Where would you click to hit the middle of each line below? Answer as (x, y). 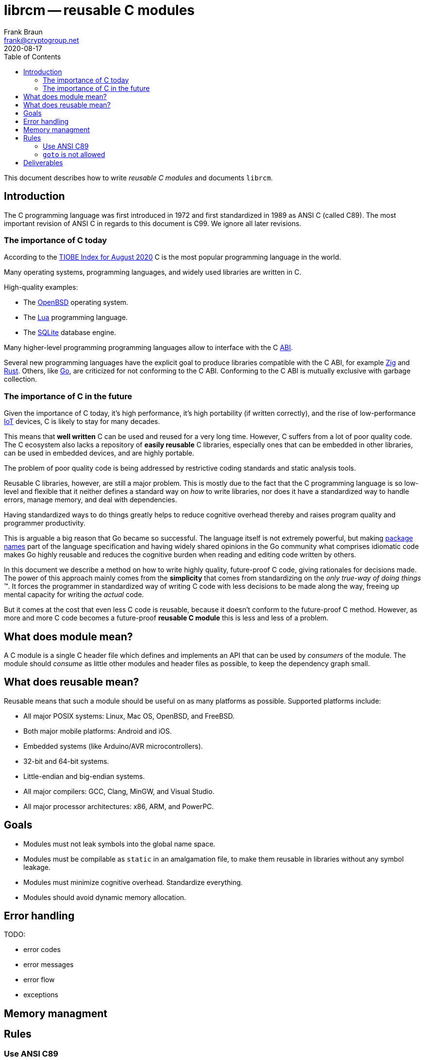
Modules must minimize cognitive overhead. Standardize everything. (133, 882)
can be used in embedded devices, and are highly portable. (99, 453)
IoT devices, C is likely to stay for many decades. (82, 422)
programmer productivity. (45, 523)
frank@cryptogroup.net (42, 40)
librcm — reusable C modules (99, 10)
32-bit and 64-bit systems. (66, 761)
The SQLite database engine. (70, 333)
